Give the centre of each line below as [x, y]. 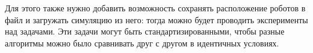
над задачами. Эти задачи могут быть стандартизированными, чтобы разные [145, 31]
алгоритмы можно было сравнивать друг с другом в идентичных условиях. [142, 43]
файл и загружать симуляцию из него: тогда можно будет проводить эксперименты [156, 19]
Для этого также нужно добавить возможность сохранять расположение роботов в [155, 8]
